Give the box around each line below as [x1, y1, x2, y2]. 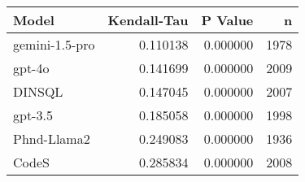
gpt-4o [13, 58, 50, 77]
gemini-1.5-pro [13, 35, 95, 54]
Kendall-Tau [107, 11, 189, 29]
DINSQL [13, 82, 63, 101]
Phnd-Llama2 [13, 129, 90, 148]
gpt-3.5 [13, 106, 53, 124]
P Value [201, 11, 254, 29]
